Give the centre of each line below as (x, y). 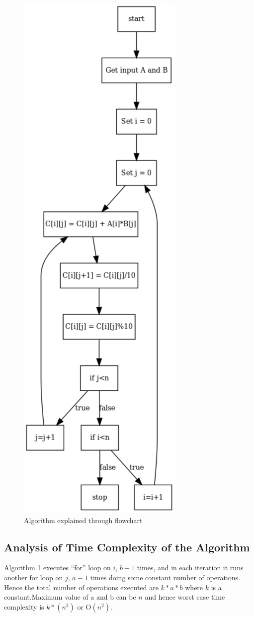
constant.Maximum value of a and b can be (70, 597)
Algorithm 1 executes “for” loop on (57, 568)
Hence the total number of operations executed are (81, 587)
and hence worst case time (185, 597)
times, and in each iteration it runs (190, 568)
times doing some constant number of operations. (165, 577)
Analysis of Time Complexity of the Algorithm (127, 547)
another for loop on (34, 577)
